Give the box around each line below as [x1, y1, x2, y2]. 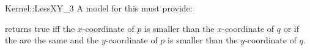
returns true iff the [5, 22, 75, 34]
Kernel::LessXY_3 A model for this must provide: [5, 2, 193, 14]
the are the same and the [5, 34, 99, 46]
